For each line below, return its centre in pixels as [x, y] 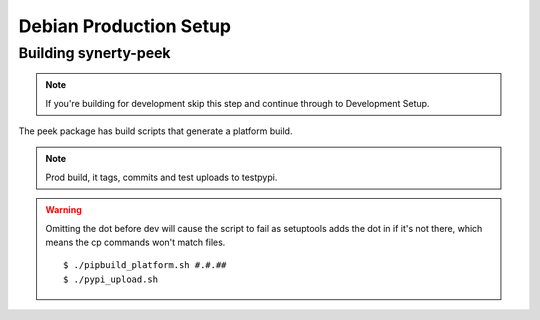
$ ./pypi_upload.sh [111, 279]
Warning [63, 210]
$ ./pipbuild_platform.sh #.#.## [145, 265]
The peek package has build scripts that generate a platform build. [155, 131]
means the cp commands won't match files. [135, 242]
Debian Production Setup [125, 26]
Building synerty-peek [94, 53]
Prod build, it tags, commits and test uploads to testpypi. [161, 177]
